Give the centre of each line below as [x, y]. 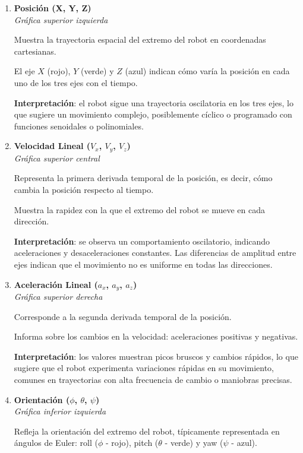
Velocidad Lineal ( [52, 146]
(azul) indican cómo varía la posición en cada [207, 71]
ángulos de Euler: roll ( [56, 443]
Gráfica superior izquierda [61, 19]
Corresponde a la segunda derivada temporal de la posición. [123, 316]
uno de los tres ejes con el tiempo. [76, 82]
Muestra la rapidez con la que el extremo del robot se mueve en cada [139, 209]
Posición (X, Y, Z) [53, 8]
